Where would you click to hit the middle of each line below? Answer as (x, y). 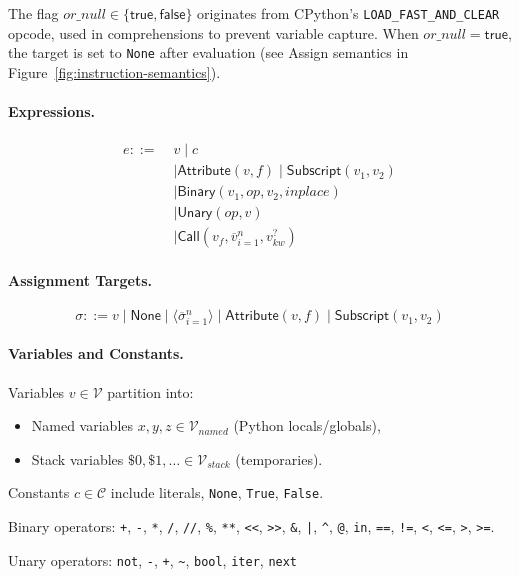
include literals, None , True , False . (217, 492)
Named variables (82, 425)
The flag (33, 13)
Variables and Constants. (96, 353)
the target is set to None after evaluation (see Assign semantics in (208, 52)
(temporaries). (279, 458)
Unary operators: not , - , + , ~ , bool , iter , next (153, 559)
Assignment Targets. (80, 280)
